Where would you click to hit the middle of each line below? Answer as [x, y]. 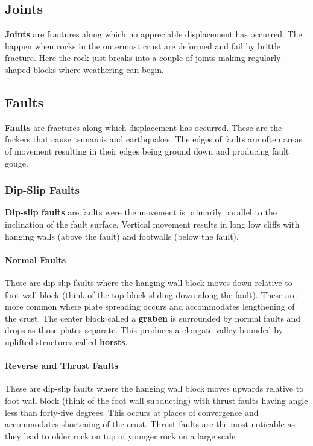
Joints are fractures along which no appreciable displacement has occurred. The [153, 34]
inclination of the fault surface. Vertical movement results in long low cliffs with [152, 224]
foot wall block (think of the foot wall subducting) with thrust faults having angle [156, 400]
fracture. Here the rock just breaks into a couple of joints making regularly [143, 58]
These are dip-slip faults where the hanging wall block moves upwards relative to [154, 388]
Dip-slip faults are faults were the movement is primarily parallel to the [141, 212]
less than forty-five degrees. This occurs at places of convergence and [132, 412]
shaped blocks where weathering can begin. [84, 69]
